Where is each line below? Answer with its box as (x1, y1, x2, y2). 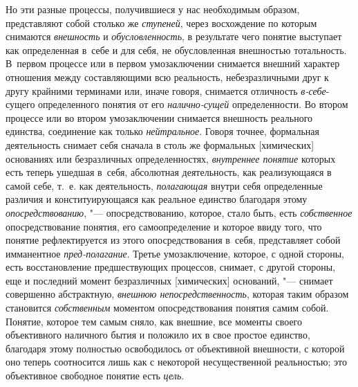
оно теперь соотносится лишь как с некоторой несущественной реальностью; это (6, 354, 347, 369)
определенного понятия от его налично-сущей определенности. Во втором (38, 97, 348, 111)
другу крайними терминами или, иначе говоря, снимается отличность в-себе (6, 83, 326, 98)
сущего (6, 97, 35, 111)
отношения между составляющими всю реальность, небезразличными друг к (6, 69, 329, 84)
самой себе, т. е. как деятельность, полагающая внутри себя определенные (6, 178, 323, 192)
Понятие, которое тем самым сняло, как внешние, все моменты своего (6, 314, 302, 328)
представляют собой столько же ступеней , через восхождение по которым (6, 15, 317, 30)
